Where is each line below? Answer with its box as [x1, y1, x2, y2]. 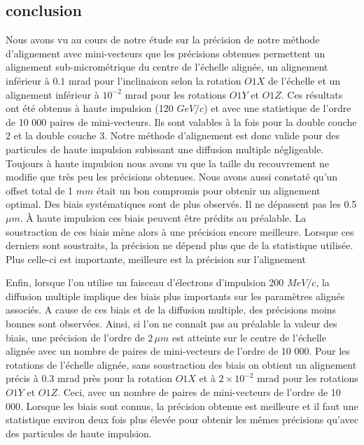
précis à [6, 371, 38, 386]
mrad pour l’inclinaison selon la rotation [68, 73, 241, 87]
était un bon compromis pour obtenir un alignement [97, 183, 321, 197]
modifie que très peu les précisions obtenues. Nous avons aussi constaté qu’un [6, 169, 338, 184]
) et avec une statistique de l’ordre [204, 101, 351, 115]
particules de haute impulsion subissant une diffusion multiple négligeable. [6, 141, 324, 156]
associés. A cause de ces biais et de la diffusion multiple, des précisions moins [6, 302, 337, 317]
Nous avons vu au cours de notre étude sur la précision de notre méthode [6, 32, 320, 47]
